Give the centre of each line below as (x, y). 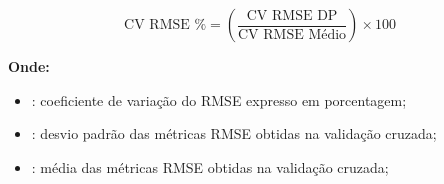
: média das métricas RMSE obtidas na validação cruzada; (210, 166)
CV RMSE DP (292, 15)
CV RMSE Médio (292, 34)
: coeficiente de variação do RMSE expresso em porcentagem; (219, 99)
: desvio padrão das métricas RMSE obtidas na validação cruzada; (234, 133)
